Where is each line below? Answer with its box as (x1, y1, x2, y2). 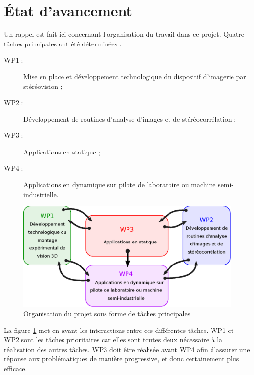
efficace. (4, 363, 27, 374)
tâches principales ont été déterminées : (4, 38, 122, 48)
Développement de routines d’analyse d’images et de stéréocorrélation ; (23, 113, 236, 124)
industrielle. (23, 189, 59, 199)
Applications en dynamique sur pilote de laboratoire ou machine (23, 179, 216, 190)
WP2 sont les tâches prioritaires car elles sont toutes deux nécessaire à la (4, 334, 223, 345)
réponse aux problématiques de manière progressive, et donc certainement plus (4, 353, 239, 364)
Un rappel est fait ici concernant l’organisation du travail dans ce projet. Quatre (4, 29, 245, 39)
